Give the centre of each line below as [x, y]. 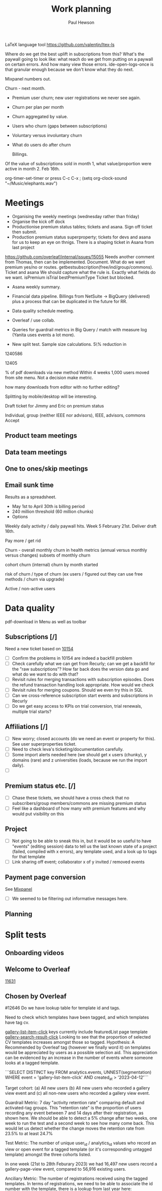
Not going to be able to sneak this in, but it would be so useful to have [81, 841]
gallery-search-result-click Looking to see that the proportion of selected [78, 1037]
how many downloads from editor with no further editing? [62, 387]
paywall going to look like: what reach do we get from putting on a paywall [79, 59]
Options [20, 516]
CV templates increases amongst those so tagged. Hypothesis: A [70, 1042]
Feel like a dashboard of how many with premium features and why [79, 808]
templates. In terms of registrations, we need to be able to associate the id [79, 1183]
